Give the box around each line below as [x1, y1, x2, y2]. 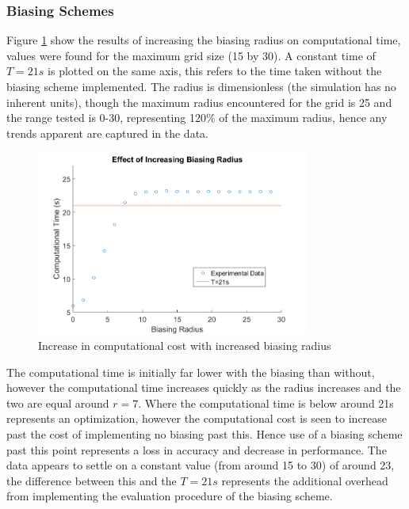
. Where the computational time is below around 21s [138, 394, 394, 411]
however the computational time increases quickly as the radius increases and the [6, 379, 401, 396]
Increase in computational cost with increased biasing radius [38, 337, 331, 354]
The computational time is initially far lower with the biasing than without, [6, 363, 375, 380]
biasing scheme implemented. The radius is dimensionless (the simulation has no [6, 78, 396, 94]
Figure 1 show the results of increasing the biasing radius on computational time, [6, 32, 401, 48]
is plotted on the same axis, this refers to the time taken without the [48, 63, 382, 79]
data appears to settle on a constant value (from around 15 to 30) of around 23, [6, 457, 395, 473]
